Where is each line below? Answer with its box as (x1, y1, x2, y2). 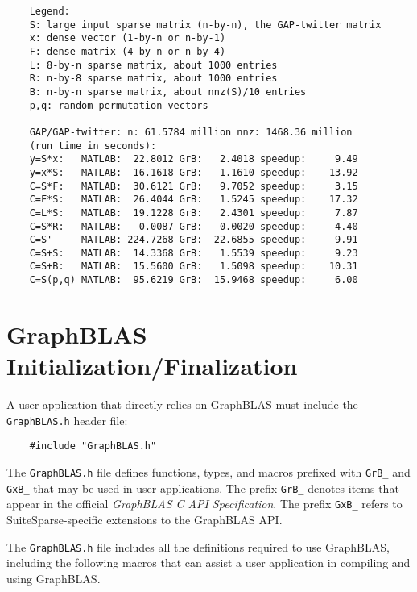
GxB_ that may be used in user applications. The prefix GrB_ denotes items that (6, 479, 399, 496)
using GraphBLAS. (6, 569, 101, 586)
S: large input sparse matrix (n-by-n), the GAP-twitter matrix (29, 19, 382, 31)
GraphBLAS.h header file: (6, 411, 128, 428)
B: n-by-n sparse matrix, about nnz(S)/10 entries (29, 85, 307, 98)
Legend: (29, 6, 70, 17)
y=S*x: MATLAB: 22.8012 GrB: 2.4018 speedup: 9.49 (29, 153, 358, 165)
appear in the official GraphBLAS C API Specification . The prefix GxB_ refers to (6, 495, 403, 512)
